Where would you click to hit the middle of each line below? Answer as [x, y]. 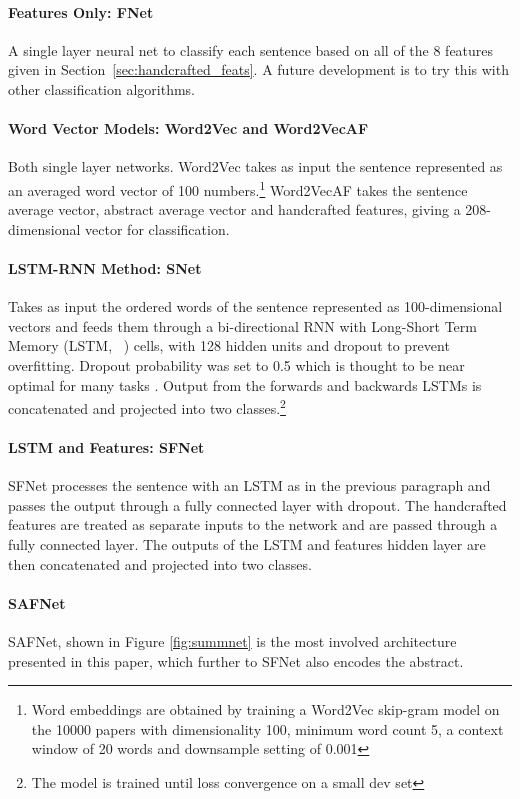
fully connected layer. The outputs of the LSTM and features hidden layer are [247, 544]
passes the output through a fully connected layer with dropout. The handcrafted [257, 504]
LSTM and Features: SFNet [106, 447]
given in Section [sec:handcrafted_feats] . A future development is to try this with [258, 69]
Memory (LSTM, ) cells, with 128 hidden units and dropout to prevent [229, 345]
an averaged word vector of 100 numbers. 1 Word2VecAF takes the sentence [238, 188]
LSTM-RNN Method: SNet [105, 268]
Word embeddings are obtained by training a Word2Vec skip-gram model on [265, 709]
